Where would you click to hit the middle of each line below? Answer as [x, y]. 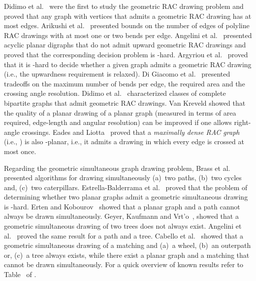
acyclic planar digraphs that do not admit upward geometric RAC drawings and [125, 45]
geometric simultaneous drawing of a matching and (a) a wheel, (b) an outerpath [128, 245]
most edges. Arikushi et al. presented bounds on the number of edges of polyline [127, 25]
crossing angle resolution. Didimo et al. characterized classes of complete [115, 93]
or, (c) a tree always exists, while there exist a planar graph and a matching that [127, 255]
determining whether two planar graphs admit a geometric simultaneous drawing [126, 197]
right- [242, 122]
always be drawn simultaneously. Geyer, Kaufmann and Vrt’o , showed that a [121, 216]
